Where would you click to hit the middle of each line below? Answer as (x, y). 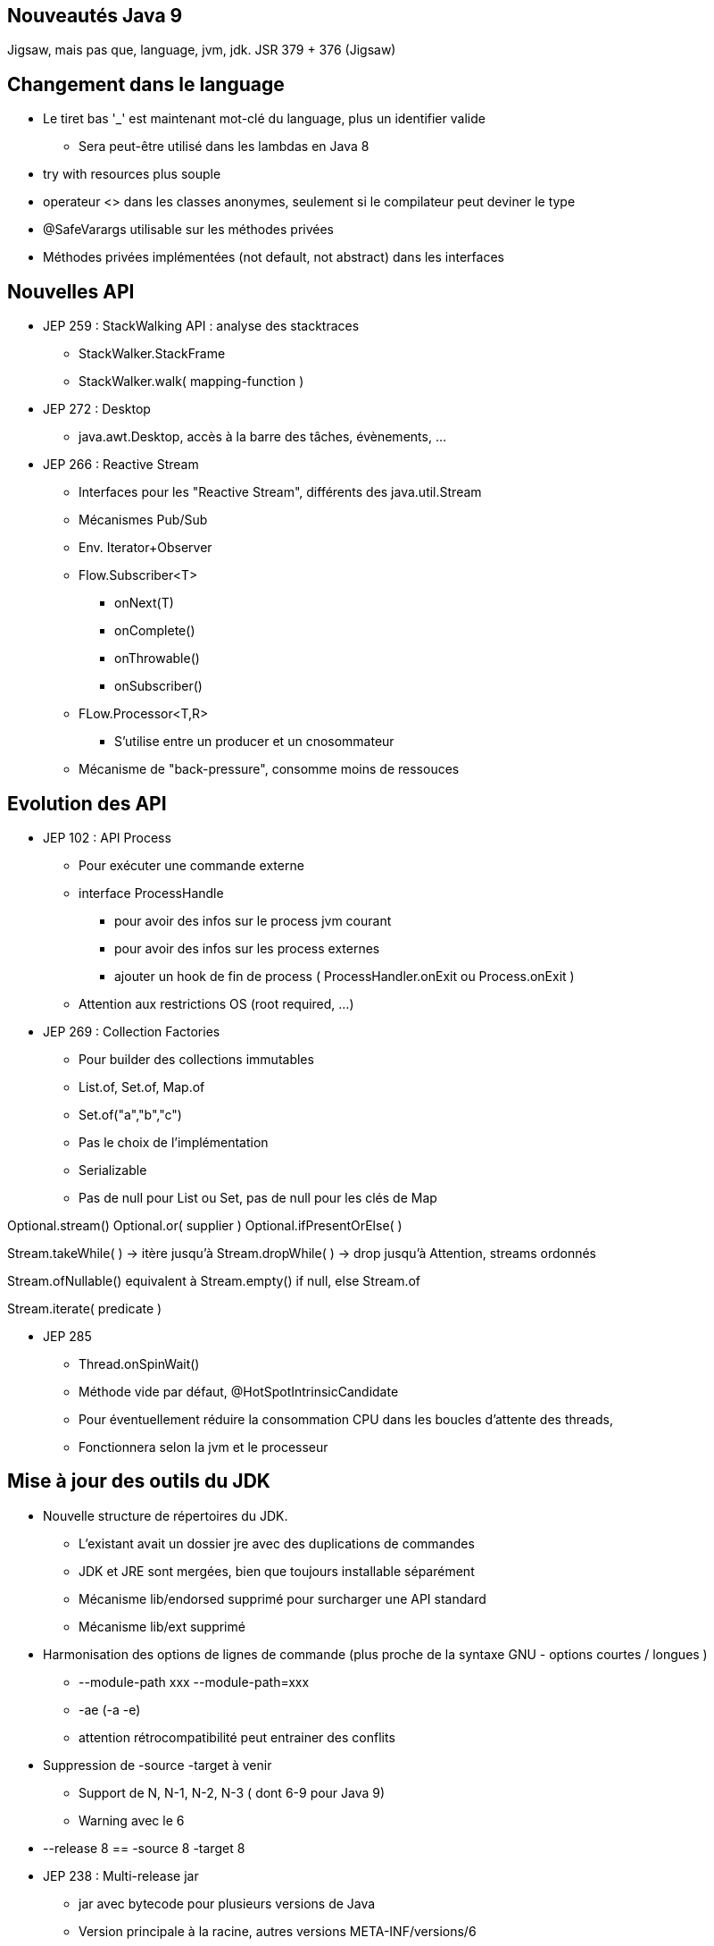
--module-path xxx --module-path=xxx (194, 1682)
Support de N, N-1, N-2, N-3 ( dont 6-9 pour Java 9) (232, 1792)
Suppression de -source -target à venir (158, 1765)
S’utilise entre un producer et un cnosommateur (254, 742)
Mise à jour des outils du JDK (139, 1481)
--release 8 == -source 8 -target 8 (144, 1848)
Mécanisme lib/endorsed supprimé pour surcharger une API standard (282, 1598)
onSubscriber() (158, 686)
